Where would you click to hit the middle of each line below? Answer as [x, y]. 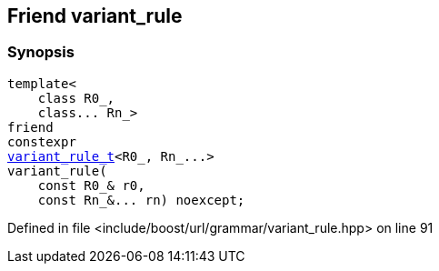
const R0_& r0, [91, 185]
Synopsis [41, 52]
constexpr [42, 141]
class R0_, [76, 98]
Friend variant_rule [95, 16]
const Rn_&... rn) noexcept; [141, 200]
